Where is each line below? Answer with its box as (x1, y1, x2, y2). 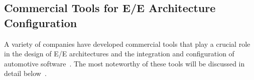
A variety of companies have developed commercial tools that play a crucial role (4, 38, 250, 49)
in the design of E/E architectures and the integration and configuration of (4, 48, 234, 59)
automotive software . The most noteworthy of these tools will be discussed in (4, 58, 245, 68)
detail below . (4, 68, 47, 78)
